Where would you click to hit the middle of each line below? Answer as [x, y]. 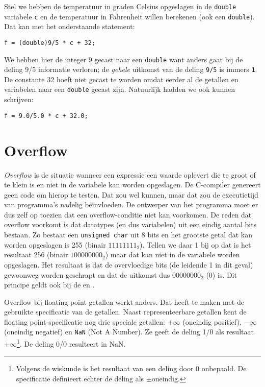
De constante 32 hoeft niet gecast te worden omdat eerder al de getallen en [121, 79]
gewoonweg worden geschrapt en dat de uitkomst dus [87, 274]
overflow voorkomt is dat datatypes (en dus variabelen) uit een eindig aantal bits [130, 224]
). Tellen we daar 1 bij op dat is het [195, 244]
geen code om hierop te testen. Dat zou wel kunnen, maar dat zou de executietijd [131, 194]
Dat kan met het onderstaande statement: [70, 26]
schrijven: [19, 99]
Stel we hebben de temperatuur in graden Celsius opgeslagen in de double [120, 6]
